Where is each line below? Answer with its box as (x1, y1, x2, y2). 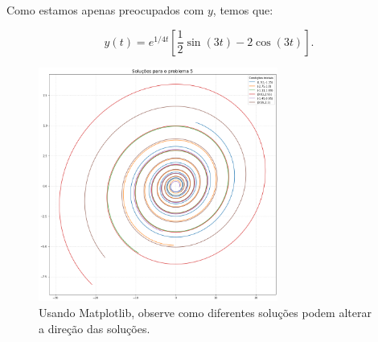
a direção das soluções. (39, 319, 150, 336)
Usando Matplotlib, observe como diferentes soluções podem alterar (39, 303, 372, 320)
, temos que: (212, 2, 273, 18)
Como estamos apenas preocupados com (6, 2, 204, 18)
